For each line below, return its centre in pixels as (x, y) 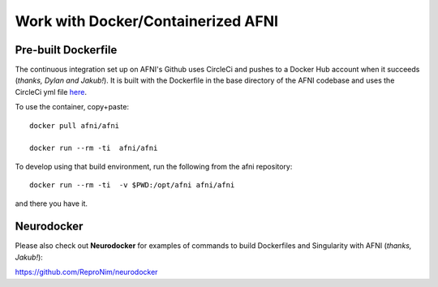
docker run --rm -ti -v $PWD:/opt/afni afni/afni (132, 185)
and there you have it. (52, 203)
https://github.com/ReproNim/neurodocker (86, 272)
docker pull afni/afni (75, 125)
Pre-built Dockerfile (66, 50)
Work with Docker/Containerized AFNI (147, 21)
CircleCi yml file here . (51, 92)
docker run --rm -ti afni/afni (94, 148)
